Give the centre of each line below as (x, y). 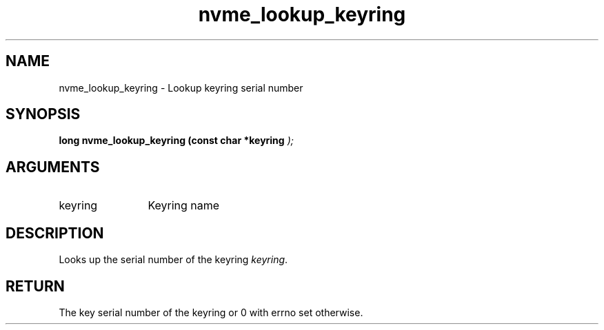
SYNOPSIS (43, 114)
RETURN (35, 286)
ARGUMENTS (53, 167)
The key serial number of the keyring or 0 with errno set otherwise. (211, 312)
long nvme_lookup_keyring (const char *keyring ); (176, 141)
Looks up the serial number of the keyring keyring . (173, 260)
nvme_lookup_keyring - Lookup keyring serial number (181, 87)
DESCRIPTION (55, 233)
